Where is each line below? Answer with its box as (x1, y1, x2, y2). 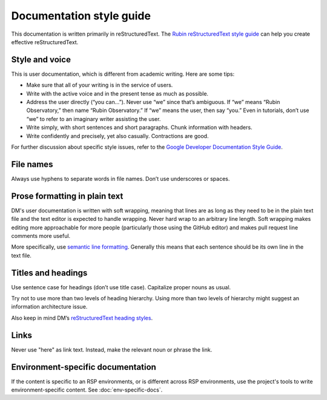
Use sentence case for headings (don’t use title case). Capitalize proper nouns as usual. (11, 283, 231, 290)
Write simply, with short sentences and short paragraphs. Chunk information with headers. (26, 124, 253, 131)
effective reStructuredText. (11, 38, 79, 45)
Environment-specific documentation (11, 362, 157, 372)
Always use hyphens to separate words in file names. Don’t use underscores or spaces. (11, 175, 230, 182)
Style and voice (11, 54, 71, 65)
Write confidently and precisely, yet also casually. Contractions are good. (26, 132, 209, 139)
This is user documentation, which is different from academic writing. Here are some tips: (11, 70, 235, 77)
